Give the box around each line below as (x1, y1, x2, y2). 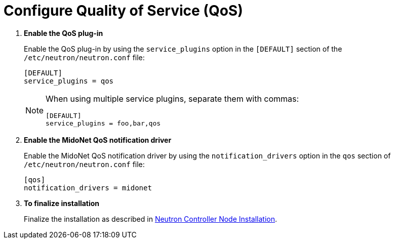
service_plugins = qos (24, 76, 114, 85)
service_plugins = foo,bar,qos (46, 119, 161, 127)
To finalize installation (24, 198, 100, 208)
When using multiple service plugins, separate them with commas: (46, 93, 299, 104)
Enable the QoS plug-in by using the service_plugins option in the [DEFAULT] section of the (24, 44, 342, 53)
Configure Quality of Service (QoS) (4, 2, 243, 19)
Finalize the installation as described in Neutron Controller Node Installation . (24, 214, 278, 223)
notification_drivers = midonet (24, 183, 152, 192)
